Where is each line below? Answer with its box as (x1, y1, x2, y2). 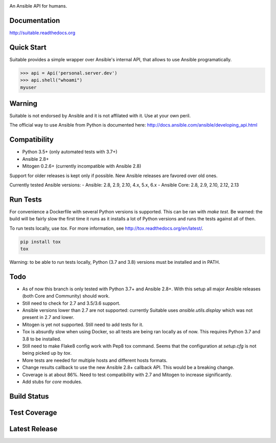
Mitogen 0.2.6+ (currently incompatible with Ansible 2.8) (22, 163, 142, 169)
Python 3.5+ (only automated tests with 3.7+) (22, 149, 118, 155)
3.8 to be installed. (22, 336, 61, 342)
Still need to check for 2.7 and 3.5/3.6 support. (22, 300, 121, 306)
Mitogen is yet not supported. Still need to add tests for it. (22, 322, 144, 328)
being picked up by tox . (22, 350, 72, 356)
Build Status (9, 392, 49, 401)
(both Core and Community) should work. (22, 293, 110, 299)
